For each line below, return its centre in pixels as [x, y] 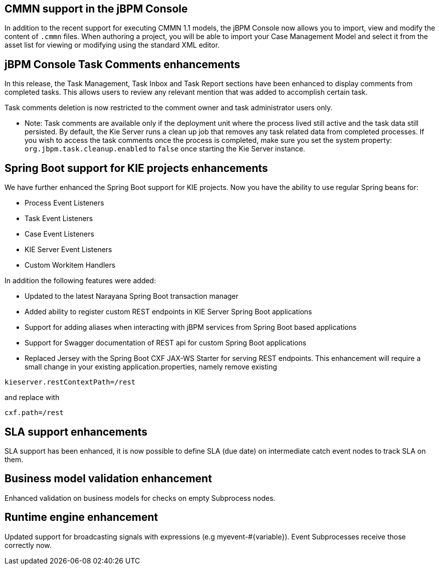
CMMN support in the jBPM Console [96, 9]
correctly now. [28, 545]
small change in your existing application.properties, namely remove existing [151, 367]
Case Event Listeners [59, 234]
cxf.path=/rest [34, 413]
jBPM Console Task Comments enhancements [123, 64]
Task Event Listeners [59, 219]
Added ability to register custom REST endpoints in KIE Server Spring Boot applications [168, 312]
